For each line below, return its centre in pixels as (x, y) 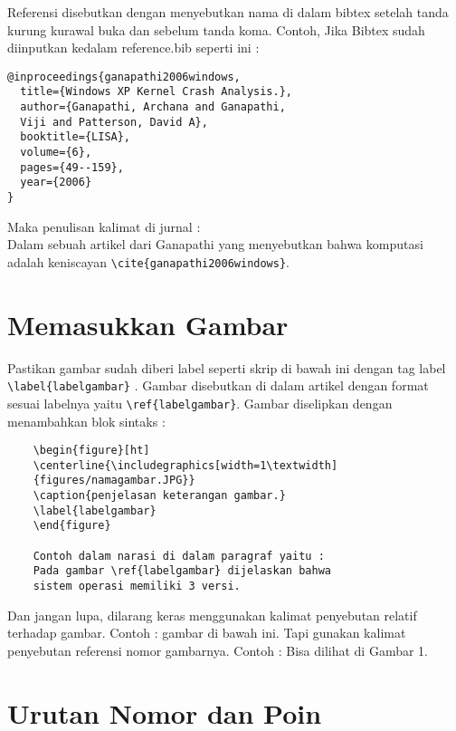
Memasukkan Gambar (148, 324)
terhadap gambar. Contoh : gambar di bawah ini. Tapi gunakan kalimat (207, 633)
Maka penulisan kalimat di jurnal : (104, 226)
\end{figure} (72, 526)
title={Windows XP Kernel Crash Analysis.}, (156, 92)
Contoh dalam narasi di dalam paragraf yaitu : (179, 556)
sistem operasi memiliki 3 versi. (137, 587)
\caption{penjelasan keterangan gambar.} (159, 496)
